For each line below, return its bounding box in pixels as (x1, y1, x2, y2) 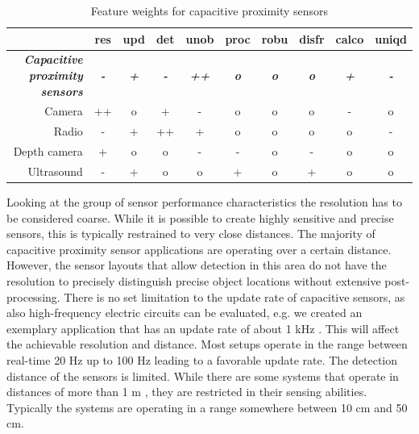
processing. (6, 288, 60, 305)
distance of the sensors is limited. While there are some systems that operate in (6, 367, 399, 384)
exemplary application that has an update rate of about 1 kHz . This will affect (6, 319, 400, 336)
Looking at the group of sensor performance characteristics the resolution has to (6, 194, 402, 211)
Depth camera (13, 143, 83, 160)
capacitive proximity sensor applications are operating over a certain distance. (6, 240, 392, 257)
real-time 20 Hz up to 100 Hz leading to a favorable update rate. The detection (6, 352, 398, 369)
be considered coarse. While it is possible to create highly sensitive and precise (6, 209, 394, 226)
